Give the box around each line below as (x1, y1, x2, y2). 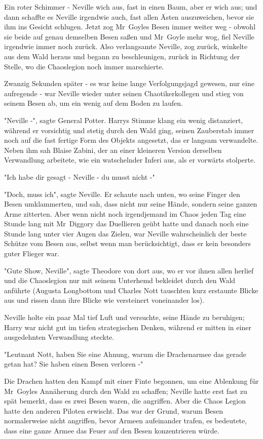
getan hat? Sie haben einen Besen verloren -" (4, 358, 143, 369)
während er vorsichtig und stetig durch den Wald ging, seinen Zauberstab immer (4, 125, 254, 135)
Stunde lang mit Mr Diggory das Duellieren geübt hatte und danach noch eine (4, 218, 249, 229)
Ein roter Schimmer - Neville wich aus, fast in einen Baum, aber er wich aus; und (4, 2, 257, 12)
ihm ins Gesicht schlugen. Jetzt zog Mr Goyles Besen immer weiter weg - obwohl (4, 21, 256, 32)
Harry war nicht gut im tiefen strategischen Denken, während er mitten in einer (4, 322, 251, 332)
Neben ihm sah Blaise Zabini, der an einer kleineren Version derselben (4, 144, 222, 155)
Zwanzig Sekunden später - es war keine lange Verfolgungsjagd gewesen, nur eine (4, 78, 254, 89)
